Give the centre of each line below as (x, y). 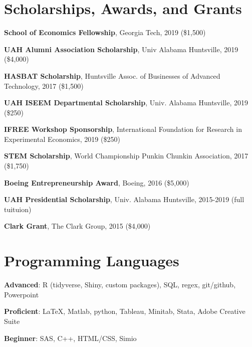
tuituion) (18, 209)
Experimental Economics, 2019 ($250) (62, 139)
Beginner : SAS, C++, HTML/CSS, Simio (70, 338)
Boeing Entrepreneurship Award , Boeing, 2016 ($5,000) (97, 182)
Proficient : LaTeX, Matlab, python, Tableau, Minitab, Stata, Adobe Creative (125, 311)
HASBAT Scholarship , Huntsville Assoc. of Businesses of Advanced (112, 75)
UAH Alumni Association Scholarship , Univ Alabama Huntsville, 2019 (121, 49)
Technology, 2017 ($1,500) (44, 85)
